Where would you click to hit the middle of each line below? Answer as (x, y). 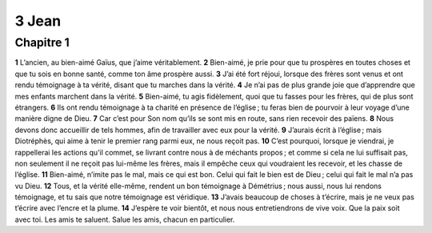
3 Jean (38, 21)
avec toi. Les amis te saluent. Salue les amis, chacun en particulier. (125, 219)
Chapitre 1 (42, 42)
